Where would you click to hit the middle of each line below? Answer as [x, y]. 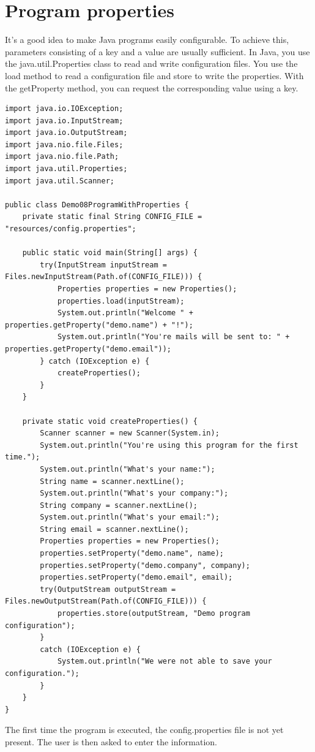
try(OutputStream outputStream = [108, 589]
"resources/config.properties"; [71, 229]
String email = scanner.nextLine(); [114, 529]
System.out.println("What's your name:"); [128, 469]
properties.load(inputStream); [121, 301]
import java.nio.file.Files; [64, 144]
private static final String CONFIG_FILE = [112, 217]
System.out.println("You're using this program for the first [169, 445]
